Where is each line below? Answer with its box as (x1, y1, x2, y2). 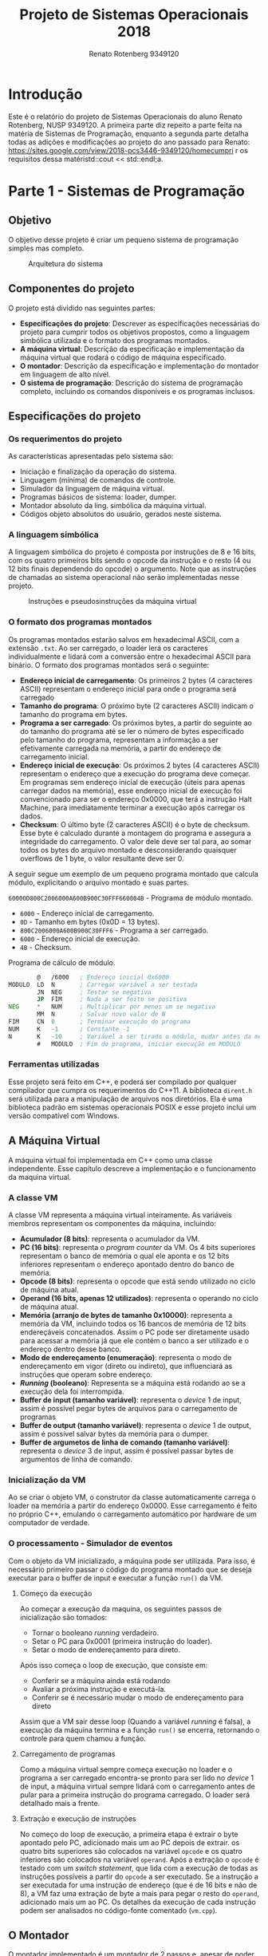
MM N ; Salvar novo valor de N (37, 1011, 166, 1019)
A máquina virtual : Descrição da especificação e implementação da (19, 344, 245, 353)
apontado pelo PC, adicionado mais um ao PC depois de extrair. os (19, 1837, 240, 1848)
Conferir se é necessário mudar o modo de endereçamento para (31, 1693, 244, 1702)
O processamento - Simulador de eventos (8, 1538, 173, 1549)
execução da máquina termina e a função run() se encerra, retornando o (19, 1725, 260, 1734)
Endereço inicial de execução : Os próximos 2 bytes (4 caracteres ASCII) (19, 760, 260, 770)
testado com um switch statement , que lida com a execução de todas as (19, 1863, 258, 1872)
